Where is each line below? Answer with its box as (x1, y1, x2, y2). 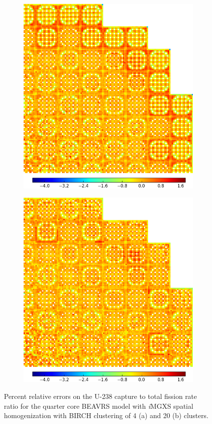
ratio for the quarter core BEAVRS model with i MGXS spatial (4, 400, 193, 411)
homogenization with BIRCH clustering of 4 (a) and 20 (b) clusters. (4, 410, 209, 421)
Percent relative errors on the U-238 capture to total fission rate (4, 391, 197, 401)
